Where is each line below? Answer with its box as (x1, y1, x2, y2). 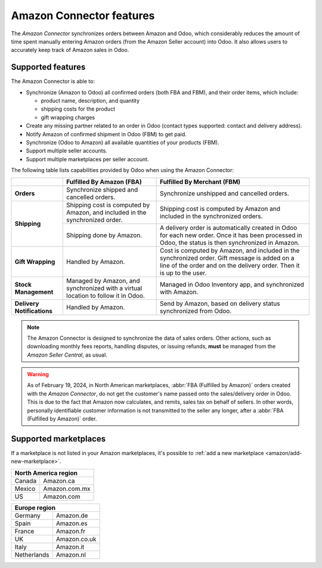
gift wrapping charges (41, 113, 95, 121)
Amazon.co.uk (55, 535, 97, 543)
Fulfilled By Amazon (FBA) (66, 177, 143, 186)
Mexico (14, 484, 36, 493)
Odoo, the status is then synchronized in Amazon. (160, 238, 300, 247)
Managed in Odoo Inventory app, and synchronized (160, 280, 304, 288)
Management (14, 287, 54, 296)
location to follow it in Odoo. (66, 291, 145, 300)
